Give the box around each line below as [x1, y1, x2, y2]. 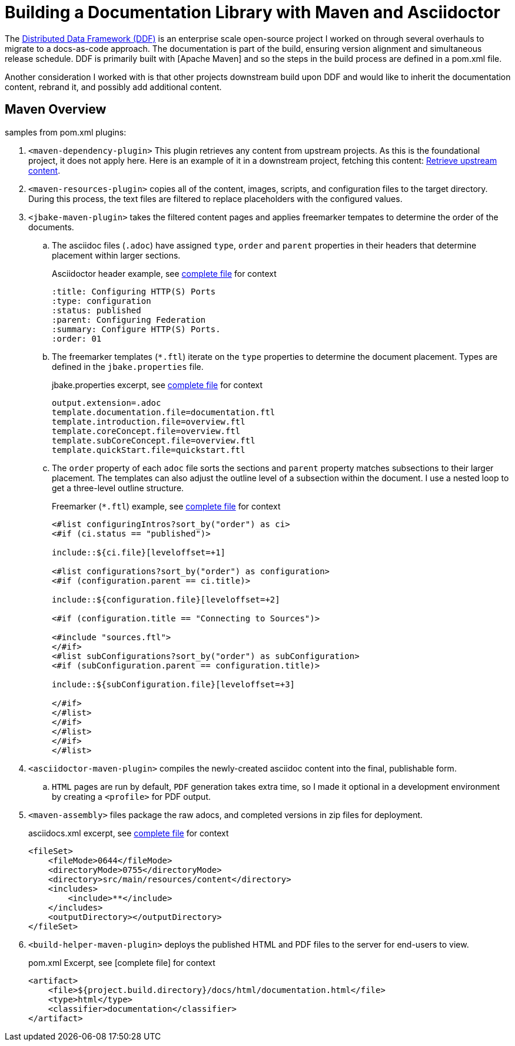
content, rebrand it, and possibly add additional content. [5, 81, 222, 92]
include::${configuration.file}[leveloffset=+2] [52, 594, 280, 604]
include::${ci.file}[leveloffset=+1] [52, 547, 226, 557]
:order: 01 [52, 333, 102, 343]
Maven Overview [5, 102, 107, 117]
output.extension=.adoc [52, 398, 161, 408]
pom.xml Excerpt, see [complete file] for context [28, 957, 215, 968]
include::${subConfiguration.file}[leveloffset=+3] [52, 679, 295, 689]
